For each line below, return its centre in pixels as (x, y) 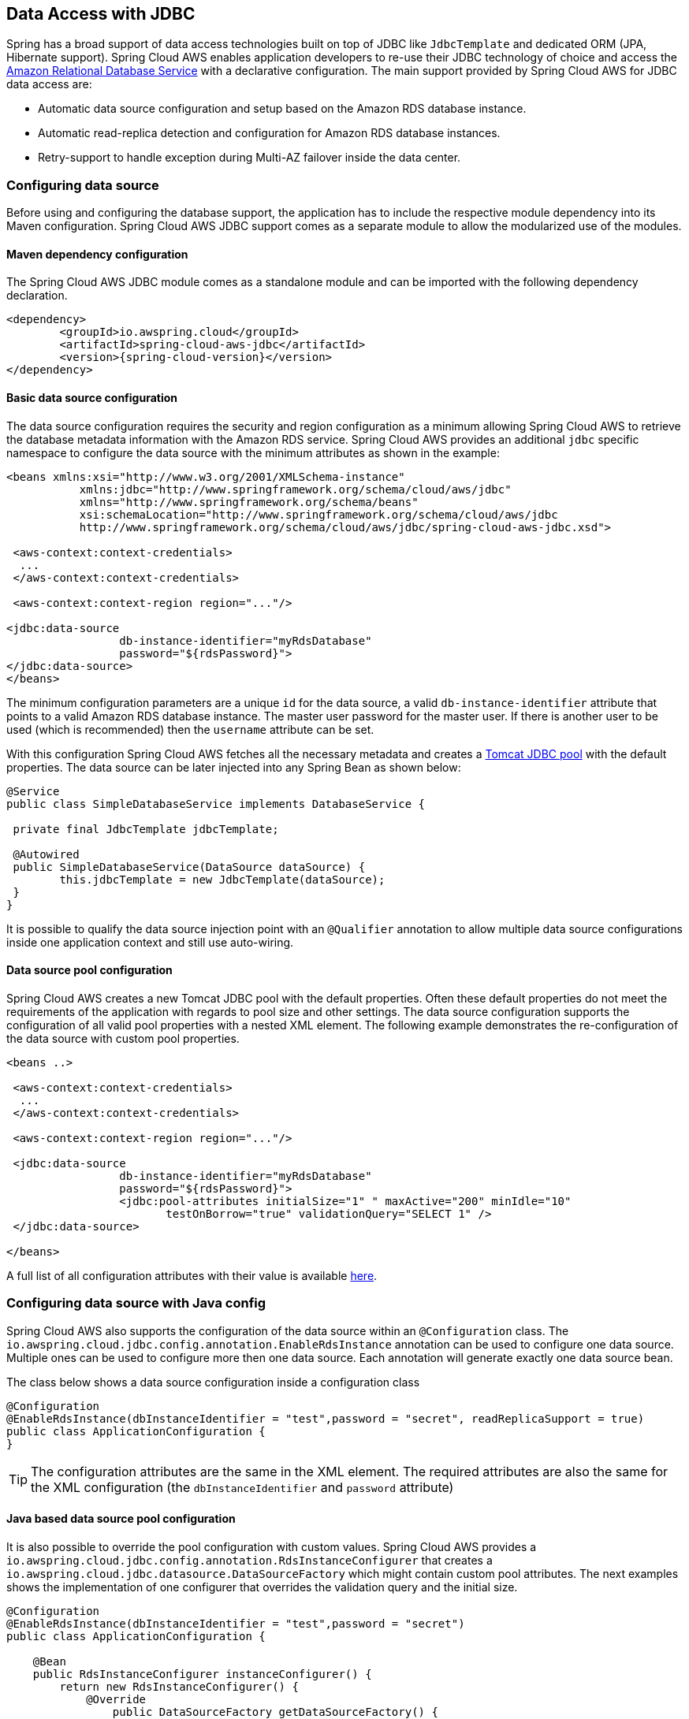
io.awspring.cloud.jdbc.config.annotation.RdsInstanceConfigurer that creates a (250, 1560)
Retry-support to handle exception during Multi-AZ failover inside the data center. (250, 158)
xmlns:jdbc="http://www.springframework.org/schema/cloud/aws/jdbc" (295, 489)
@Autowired (46, 854)
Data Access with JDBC (101, 14)
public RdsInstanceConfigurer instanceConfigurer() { (202, 1674)
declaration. (37, 296)
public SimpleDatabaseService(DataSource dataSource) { (189, 867)
